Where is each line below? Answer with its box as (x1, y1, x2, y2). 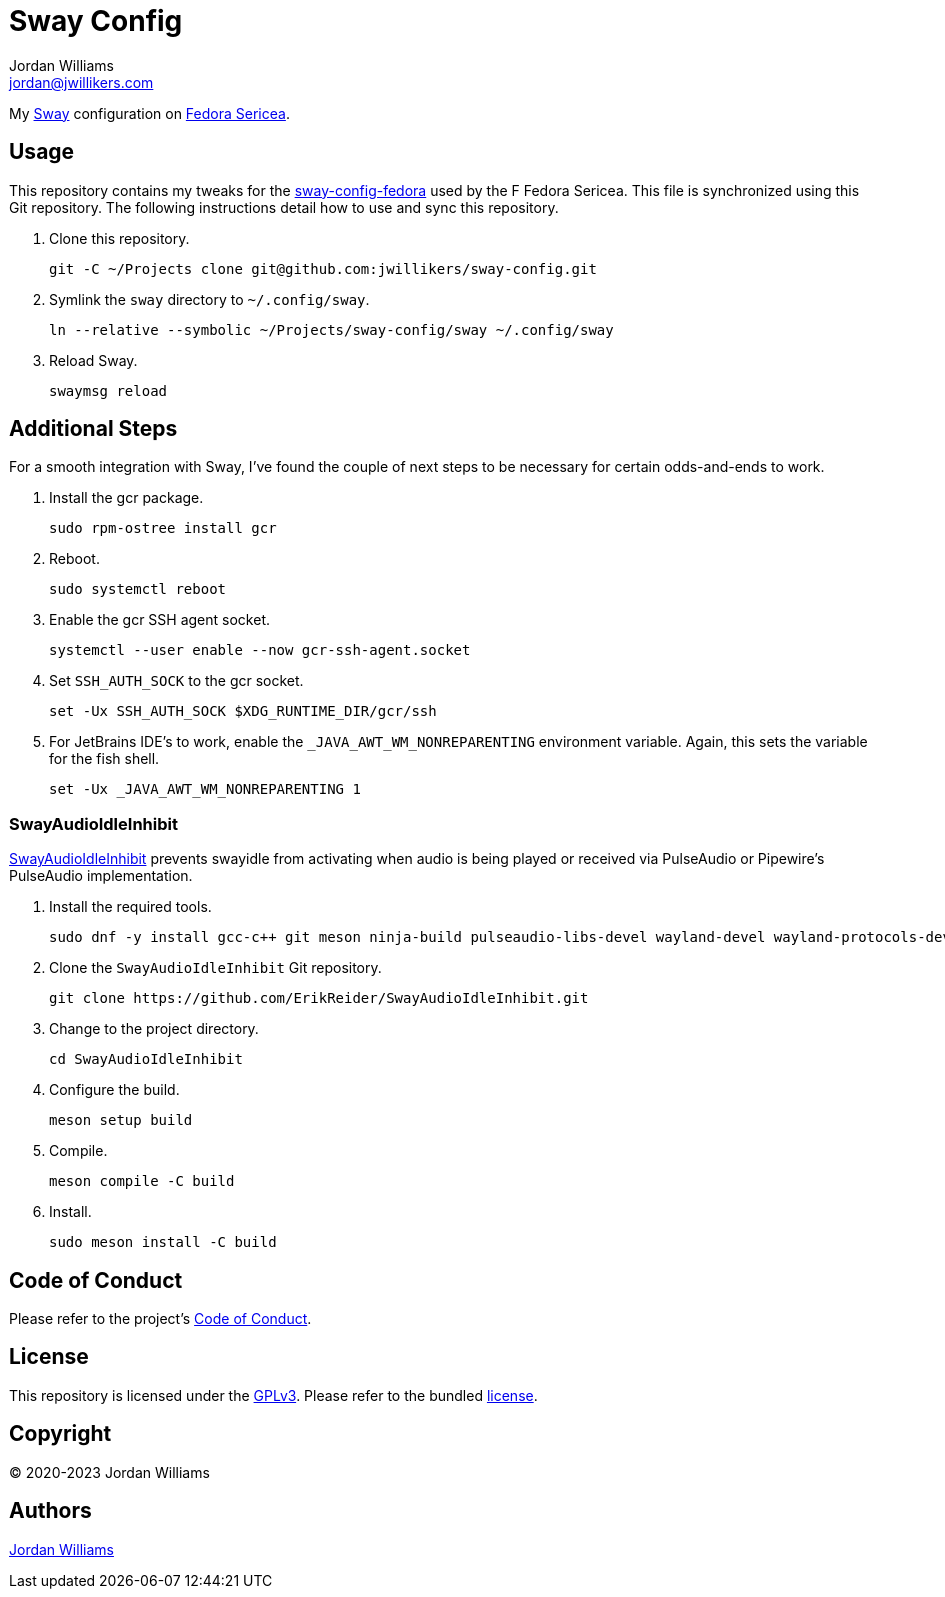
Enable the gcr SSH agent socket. (49, 611, 270, 629)
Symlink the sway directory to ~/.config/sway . (49, 290, 370, 308)
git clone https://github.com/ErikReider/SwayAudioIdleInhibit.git (49, 990, 589, 1007)
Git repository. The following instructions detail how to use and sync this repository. (9, 198, 559, 216)
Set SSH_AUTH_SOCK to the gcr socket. (49, 672, 304, 690)
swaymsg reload (49, 382, 168, 399)
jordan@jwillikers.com (9, 73, 154, 91)
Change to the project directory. (49, 1020, 259, 1038)
